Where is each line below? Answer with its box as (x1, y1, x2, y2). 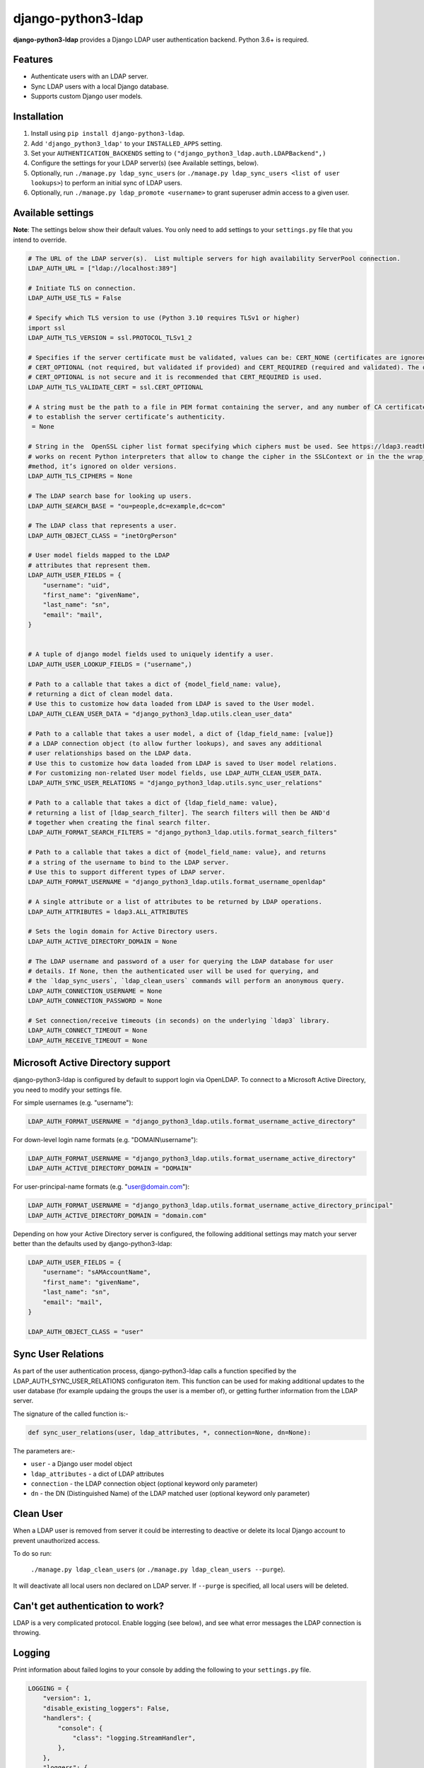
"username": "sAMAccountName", (42, 1268, 151, 1276)
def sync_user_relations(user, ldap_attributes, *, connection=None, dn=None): (28, 1429, 312, 1436)
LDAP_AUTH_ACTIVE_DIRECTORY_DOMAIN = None (28, 937, 177, 946)
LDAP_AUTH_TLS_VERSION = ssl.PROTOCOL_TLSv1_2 (28, 333, 192, 342)
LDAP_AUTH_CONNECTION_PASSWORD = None (28, 997, 163, 1005)
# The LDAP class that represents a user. (28, 522, 177, 530)
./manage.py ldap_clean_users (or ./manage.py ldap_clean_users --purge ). (30, 1565, 285, 1574)
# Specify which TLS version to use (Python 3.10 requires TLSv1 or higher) (28, 314, 300, 322)
